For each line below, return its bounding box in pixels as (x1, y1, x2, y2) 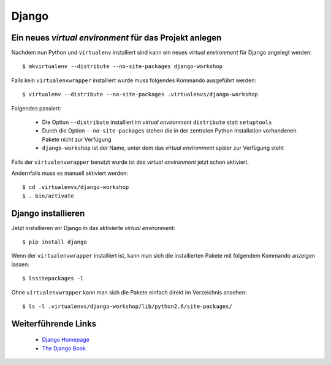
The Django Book (42, 344, 86, 352)
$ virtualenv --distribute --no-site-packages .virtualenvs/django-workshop (22, 91, 259, 98)
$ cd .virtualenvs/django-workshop (22, 184, 129, 191)
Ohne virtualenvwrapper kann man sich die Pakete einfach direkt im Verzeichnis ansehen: (11, 288, 247, 296)
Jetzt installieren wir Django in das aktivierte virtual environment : (11, 224, 176, 231)
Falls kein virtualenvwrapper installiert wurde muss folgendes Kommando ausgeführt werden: (11, 77, 257, 84)
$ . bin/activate (22, 192, 74, 199)
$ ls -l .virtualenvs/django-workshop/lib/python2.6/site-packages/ (22, 303, 232, 310)
